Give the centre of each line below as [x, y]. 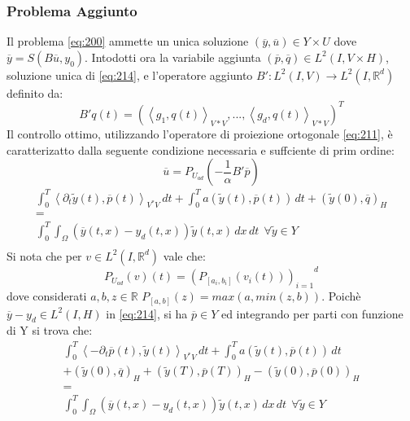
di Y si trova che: [50, 330]
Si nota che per [44, 255]
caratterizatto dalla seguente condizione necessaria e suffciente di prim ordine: [201, 149]
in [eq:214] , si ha [147, 313]
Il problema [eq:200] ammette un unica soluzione [128, 41]
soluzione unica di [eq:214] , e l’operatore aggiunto [130, 75]
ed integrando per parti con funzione [312, 313]
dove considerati [47, 296]
